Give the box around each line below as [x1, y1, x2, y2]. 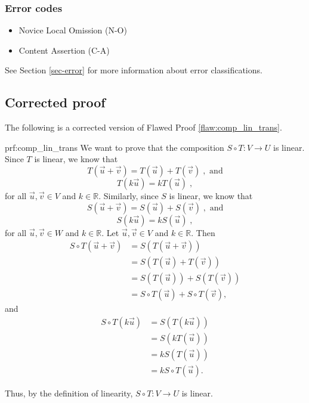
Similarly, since [103, 189, 159, 201]
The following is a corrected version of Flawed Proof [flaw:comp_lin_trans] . [5, 121, 282, 134]
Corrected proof [5, 93, 106, 111]
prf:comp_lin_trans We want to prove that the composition [5, 141, 224, 153]
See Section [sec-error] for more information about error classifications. [5, 64, 262, 76]
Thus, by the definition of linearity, [5, 387, 133, 399]
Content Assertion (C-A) [18, 44, 110, 56]
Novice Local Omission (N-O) [18, 24, 127, 36]
